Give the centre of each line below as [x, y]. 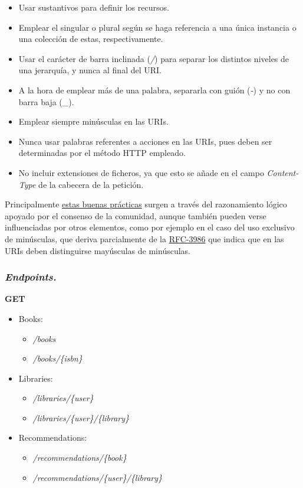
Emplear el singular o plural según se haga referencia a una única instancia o [157, 27]
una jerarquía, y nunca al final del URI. [90, 70]
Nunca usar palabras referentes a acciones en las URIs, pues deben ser [145, 141]
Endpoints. [31, 277]
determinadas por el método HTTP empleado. [102, 153]
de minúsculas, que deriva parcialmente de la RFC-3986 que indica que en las [144, 238]
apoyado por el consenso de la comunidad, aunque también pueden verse [136, 215]
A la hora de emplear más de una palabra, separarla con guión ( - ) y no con [154, 90]
